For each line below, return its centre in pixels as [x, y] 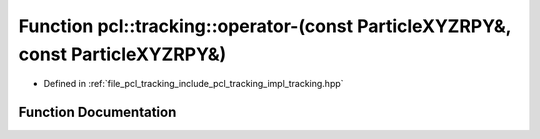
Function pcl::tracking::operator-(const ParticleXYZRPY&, [265, 26]
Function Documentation [97, 112]
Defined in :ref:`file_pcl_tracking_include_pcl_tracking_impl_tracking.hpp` [193, 84]
